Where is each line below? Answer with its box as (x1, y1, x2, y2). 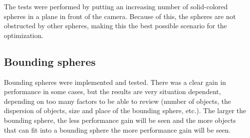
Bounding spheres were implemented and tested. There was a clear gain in (4, 77, 226, 87)
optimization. (4, 30, 43, 40)
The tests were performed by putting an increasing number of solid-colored (4, 1, 228, 11)
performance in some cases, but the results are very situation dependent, (4, 86, 221, 97)
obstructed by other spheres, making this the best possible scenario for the (4, 20, 227, 31)
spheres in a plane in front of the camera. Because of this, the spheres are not (4, 11, 236, 21)
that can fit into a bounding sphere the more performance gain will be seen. (4, 124, 231, 135)
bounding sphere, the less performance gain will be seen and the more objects (4, 115, 236, 125)
